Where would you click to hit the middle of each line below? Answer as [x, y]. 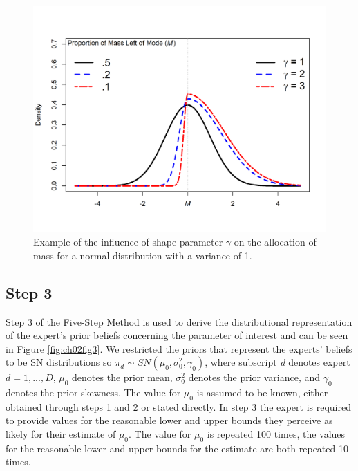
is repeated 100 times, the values [276, 434]
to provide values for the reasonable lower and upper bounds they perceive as [169, 420]
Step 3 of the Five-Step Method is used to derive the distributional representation [179, 321]
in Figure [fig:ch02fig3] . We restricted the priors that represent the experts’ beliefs [179, 348]
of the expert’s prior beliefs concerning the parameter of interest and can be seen [177, 335]
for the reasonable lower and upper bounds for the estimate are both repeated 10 [177, 448]
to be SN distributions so [59, 362]
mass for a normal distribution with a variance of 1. [143, 255]
